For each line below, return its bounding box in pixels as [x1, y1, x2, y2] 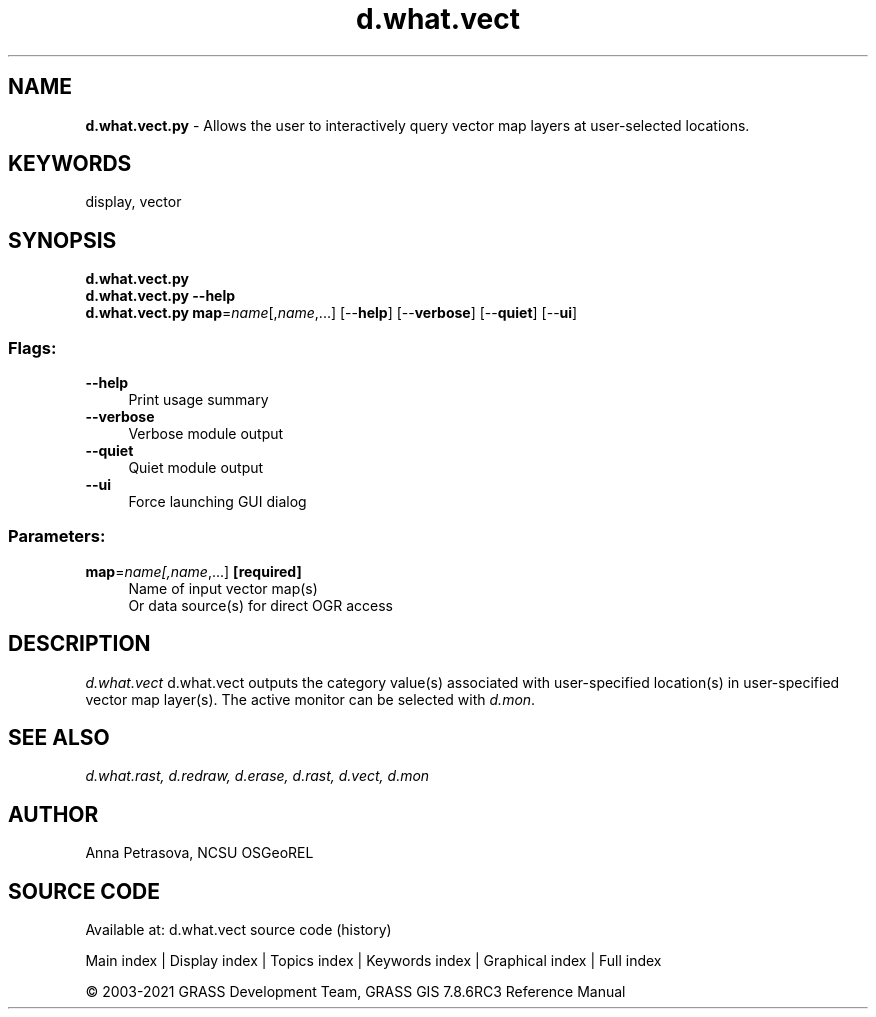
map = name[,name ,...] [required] [85, 562, 302, 580]
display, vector [85, 193, 182, 211]
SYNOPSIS [8, 227, 117, 253]
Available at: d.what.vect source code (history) [85, 921, 392, 939]
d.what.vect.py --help [85, 287, 236, 305]
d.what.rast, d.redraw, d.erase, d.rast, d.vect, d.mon [85, 767, 430, 785]
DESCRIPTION [8, 631, 151, 657]
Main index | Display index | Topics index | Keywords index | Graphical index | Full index [85, 952, 662, 970]
